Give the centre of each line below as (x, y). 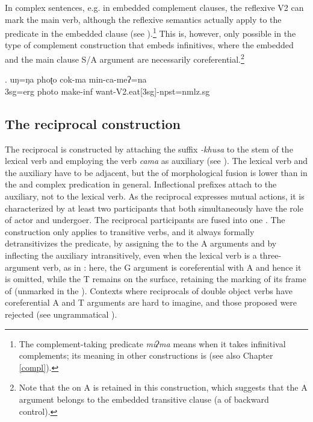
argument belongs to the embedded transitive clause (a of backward (144, 399)
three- (271, 255)
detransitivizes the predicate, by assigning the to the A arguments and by (141, 243)
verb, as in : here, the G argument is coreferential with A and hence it (172, 267)
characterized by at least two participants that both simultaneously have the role (154, 208)
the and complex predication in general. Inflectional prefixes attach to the (141, 184)
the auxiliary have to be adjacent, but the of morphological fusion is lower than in (156, 172)
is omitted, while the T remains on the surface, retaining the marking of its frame (156, 279)
